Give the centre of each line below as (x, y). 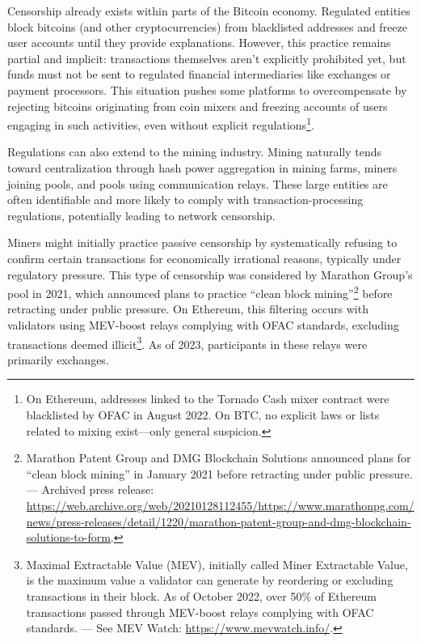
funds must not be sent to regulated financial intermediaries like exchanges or (199, 74)
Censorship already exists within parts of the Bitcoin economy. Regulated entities (209, 11)
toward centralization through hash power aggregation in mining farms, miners (202, 168)
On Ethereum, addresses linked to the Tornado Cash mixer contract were (208, 399)
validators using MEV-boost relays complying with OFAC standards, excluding (203, 325)
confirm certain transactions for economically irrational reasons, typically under (204, 258)
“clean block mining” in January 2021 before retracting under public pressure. (219, 473)
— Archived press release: (90, 489)
